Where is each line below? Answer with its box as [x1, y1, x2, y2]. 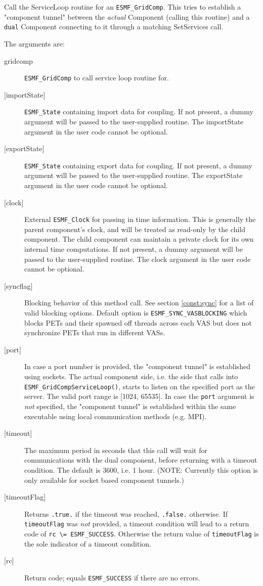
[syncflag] [4, 280, 33, 291]
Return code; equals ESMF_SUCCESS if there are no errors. [24, 572, 200, 582]
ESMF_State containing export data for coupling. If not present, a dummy [24, 160, 252, 170]
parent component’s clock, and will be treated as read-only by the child [24, 223, 245, 234]
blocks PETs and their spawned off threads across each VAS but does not [24, 317, 252, 328]
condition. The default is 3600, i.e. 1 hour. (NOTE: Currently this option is [24, 464, 258, 475]
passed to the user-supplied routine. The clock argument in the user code [24, 253, 251, 264]
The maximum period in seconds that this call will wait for [24, 444, 207, 455]
